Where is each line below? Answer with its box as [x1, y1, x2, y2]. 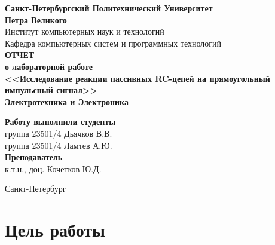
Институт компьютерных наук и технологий [5, 25, 164, 38]
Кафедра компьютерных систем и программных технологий [5, 36, 222, 49]
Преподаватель [5, 151, 63, 163]
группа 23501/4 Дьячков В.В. [5, 127, 112, 139]
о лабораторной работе [5, 60, 93, 72]
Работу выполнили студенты [5, 115, 116, 128]
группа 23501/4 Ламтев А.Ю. [5, 139, 112, 151]
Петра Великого [5, 13, 67, 26]
